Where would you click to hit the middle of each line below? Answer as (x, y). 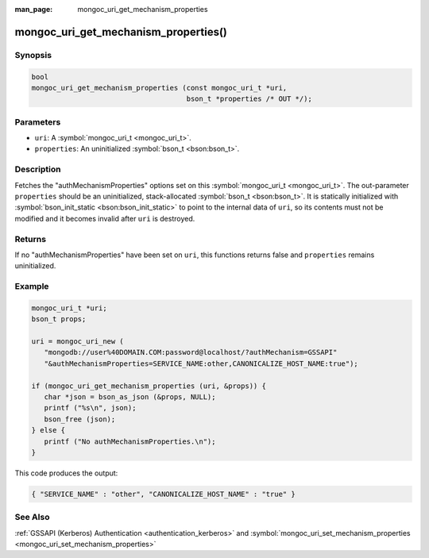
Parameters (38, 121)
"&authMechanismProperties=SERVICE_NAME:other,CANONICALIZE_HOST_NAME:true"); (201, 364)
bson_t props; (59, 319)
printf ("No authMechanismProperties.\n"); (130, 441)
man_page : (34, 9)
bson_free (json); (80, 419)
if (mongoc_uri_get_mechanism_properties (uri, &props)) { (149, 386)
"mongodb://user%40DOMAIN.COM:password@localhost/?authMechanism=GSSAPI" (191, 352)
